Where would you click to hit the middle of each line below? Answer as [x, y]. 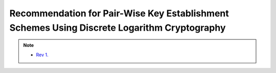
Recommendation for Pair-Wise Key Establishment [119, 13]
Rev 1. [42, 55]
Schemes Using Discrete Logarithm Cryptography [118, 28]
